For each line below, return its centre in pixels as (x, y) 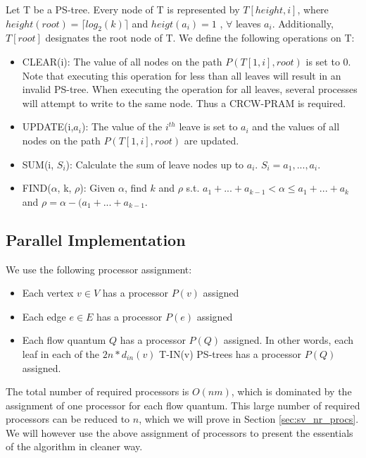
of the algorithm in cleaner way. (74, 446)
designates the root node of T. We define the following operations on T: (200, 38)
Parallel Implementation (96, 239)
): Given (97, 188)
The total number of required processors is (97, 391)
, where (313, 9)
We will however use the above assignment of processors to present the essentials (179, 432)
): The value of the (122, 126)
